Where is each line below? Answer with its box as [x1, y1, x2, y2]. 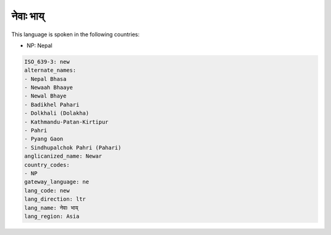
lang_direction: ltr [24, 196, 86, 202]
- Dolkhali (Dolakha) [24, 110, 89, 117]
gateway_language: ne [24, 179, 89, 185]
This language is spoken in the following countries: [11, 31, 140, 38]
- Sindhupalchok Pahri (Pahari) [24, 144, 122, 151]
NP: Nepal [26, 42, 53, 49]
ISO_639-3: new [24, 58, 70, 65]
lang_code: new [24, 187, 70, 194]
